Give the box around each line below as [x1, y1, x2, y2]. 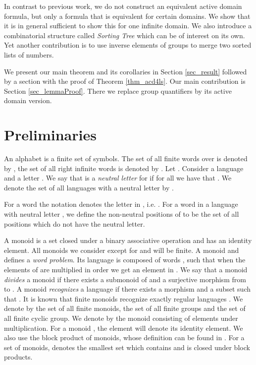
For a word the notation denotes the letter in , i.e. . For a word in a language [4, 199, 238, 209]
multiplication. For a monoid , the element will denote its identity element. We [4, 322, 243, 333]
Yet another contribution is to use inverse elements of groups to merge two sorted [4, 40, 252, 50]
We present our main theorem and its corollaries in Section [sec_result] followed [4, 66, 247, 76]
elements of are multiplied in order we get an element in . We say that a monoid [4, 264, 248, 274]
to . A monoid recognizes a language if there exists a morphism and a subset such [4, 284, 251, 294]
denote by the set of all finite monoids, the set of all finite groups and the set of [4, 303, 246, 313]
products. [4, 352, 33, 362]
